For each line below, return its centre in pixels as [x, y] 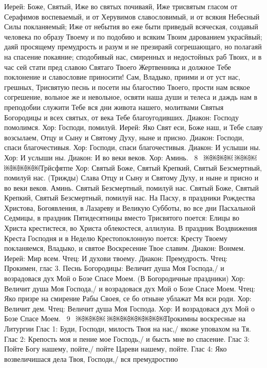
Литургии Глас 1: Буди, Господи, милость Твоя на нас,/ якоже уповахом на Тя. [128, 328]
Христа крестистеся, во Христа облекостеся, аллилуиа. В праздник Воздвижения [131, 228]
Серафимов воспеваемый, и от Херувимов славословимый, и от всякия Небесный [132, 16]
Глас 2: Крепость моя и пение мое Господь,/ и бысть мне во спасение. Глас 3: [127, 338]
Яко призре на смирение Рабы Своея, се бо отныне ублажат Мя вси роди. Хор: [128, 298]
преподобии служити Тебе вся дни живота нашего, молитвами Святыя [114, 107]
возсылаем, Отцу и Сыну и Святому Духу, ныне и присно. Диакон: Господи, [124, 137]
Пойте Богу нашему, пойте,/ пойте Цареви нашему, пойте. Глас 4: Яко [116, 349]
